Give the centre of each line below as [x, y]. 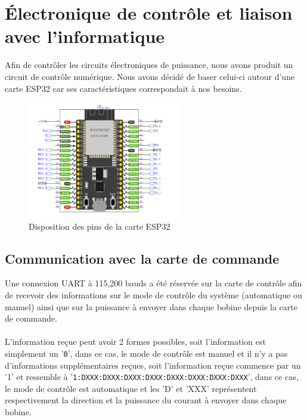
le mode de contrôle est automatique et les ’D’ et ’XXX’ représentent [131, 388]
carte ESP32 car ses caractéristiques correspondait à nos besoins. [123, 88]
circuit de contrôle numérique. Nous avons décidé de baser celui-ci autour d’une [150, 76]
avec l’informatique [85, 36]
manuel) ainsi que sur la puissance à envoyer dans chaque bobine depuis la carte [151, 306]
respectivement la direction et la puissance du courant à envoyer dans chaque [146, 400]
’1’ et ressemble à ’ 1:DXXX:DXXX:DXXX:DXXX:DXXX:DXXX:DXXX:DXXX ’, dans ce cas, [152, 377]
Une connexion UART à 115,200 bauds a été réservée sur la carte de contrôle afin [153, 283]
